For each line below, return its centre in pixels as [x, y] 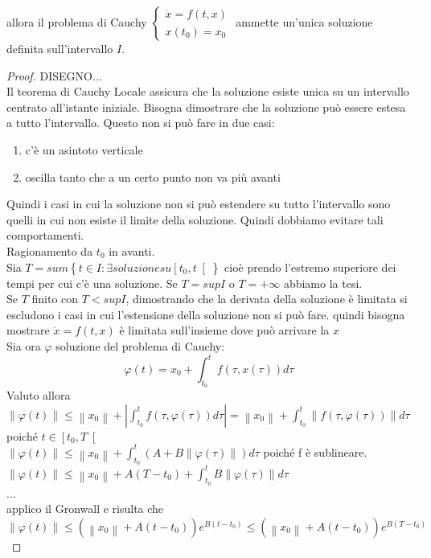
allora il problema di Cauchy [77, 22]
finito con [55, 299]
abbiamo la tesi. [323, 283]
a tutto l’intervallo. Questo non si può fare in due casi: [141, 123]
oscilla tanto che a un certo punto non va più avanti [153, 176]
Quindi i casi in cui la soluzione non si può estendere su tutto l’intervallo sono [199, 204]
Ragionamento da [50, 250]
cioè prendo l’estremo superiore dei [310, 267]
